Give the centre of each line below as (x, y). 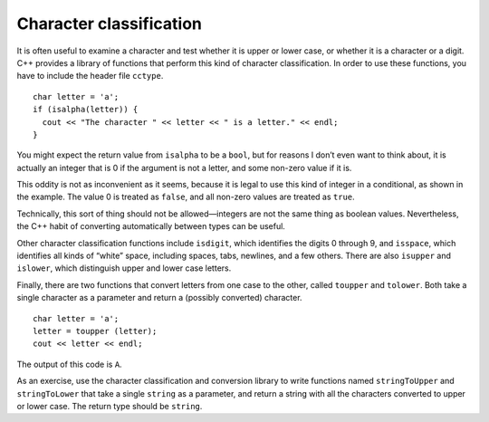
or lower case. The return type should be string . (110, 406)
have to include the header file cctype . (90, 76)
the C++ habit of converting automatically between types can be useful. (151, 226)
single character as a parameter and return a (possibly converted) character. (159, 298)
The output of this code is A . (69, 364)
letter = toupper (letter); (95, 331)
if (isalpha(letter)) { (86, 110)
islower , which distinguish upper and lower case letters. (124, 268)
